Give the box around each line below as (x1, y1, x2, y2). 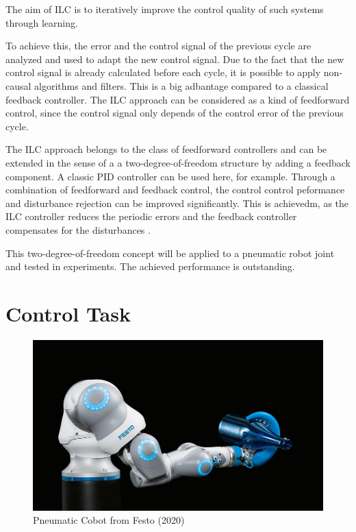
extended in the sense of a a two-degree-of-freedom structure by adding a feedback (5, 155, 351, 169)
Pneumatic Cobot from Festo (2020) (33, 513, 185, 527)
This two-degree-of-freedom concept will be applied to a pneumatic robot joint (5, 245, 335, 260)
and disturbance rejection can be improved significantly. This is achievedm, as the (5, 195, 349, 210)
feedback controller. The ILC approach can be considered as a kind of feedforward (5, 92, 350, 106)
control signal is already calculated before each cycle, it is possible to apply (5, 65, 321, 80)
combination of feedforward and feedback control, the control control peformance (5, 182, 345, 197)
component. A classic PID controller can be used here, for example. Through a (5, 169, 335, 183)
